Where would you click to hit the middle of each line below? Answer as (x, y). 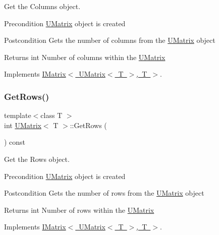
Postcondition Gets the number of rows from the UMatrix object (104, 193)
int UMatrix (23, 125)
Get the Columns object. (42, 6)
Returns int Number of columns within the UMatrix (85, 57)
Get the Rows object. (37, 159)
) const (15, 142)
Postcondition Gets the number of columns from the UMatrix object (110, 40)
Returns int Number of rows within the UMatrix (79, 210)
